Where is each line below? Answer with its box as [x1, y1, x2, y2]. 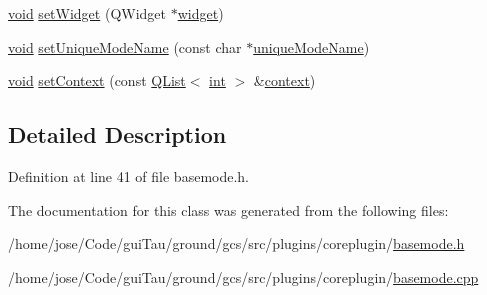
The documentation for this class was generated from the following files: [8, 199, 449, 220]
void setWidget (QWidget [8, 3, 167, 23]
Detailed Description [8, 119, 227, 150]
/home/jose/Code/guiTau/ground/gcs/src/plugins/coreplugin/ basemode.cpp [8, 266, 479, 287]
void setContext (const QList [8, 70, 186, 91]
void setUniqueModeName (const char [8, 36, 242, 57]
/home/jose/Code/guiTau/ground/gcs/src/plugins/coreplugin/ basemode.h [8, 233, 465, 254]
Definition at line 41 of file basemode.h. [8, 165, 250, 186]
